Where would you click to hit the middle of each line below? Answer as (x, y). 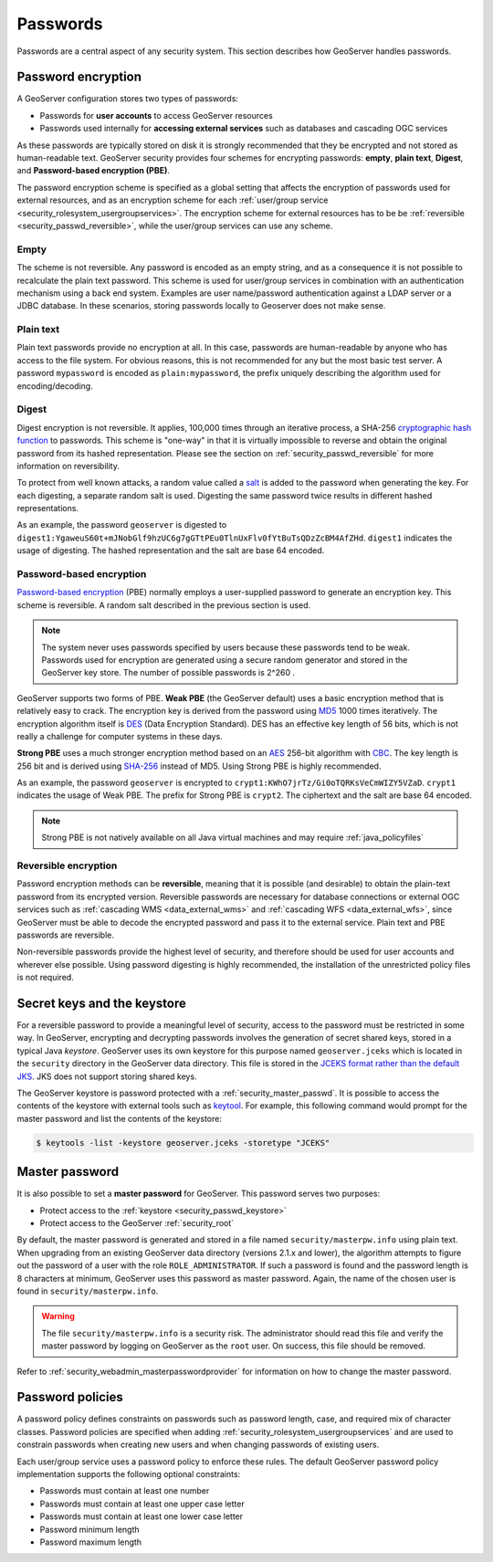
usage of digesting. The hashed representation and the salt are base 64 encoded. (171, 550)
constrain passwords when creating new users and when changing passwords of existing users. (198, 1445)
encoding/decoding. (55, 386)
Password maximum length (90, 1542)
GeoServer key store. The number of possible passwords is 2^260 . (168, 673)
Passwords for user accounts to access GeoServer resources (156, 115)
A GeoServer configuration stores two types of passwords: (128, 99)
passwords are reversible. (65, 935)
